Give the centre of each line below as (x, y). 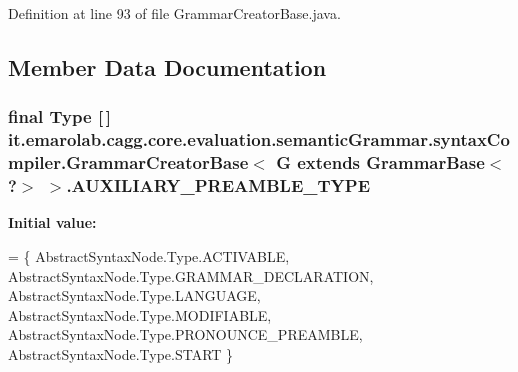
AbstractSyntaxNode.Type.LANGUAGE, (134, 295)
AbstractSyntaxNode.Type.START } (121, 353)
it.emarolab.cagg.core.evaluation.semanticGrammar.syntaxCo (259, 139)
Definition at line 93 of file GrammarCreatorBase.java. (174, 13)
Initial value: (52, 222)
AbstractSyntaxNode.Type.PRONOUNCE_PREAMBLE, (185, 334)
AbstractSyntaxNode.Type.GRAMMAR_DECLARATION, (191, 275)
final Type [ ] (60, 116)
